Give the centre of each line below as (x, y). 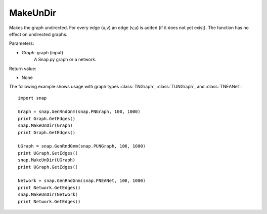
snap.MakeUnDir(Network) (48, 195)
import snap (32, 98)
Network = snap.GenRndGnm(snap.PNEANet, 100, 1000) (82, 181)
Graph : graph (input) (43, 52)
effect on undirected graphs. (38, 34)
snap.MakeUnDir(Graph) (45, 125)
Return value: (23, 69)
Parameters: (22, 43)
